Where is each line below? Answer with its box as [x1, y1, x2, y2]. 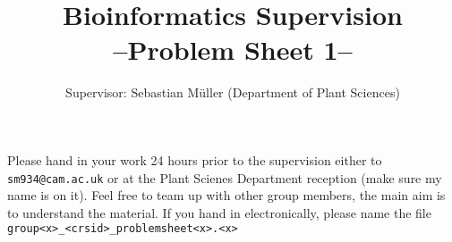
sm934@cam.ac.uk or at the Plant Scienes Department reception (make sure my [7, 168, 442, 187]
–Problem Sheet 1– [113, 31, 353, 68]
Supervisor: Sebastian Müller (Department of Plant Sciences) [65, 83, 400, 102]
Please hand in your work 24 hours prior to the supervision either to [7, 150, 382, 169]
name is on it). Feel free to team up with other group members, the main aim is [7, 186, 446, 204]
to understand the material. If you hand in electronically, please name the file [7, 203, 431, 221]
